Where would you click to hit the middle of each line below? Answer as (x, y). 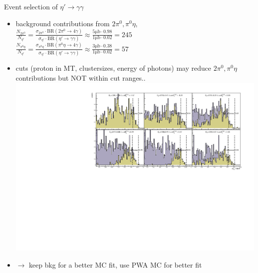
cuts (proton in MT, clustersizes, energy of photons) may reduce (113, 68)
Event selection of (31, 6)
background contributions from (63, 23)
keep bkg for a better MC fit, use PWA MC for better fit (115, 264)
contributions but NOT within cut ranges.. (81, 78)
